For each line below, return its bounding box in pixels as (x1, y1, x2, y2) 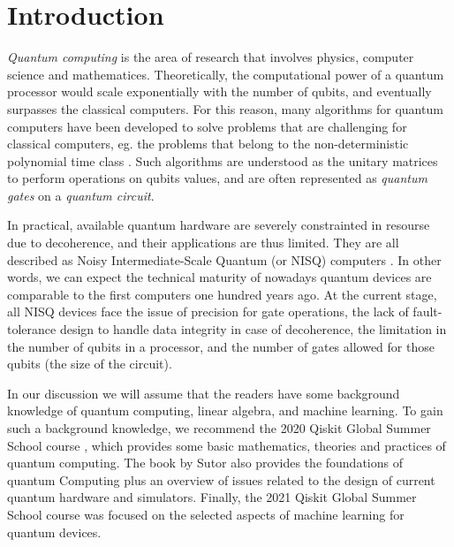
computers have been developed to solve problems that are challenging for (7, 117, 407, 135)
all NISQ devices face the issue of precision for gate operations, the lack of (7, 302, 409, 321)
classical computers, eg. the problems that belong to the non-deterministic (7, 134, 409, 153)
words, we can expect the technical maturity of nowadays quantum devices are (7, 268, 432, 286)
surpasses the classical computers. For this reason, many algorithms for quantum (7, 99, 443, 118)
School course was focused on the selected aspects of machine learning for (7, 505, 405, 523)
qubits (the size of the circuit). (7, 354, 172, 373)
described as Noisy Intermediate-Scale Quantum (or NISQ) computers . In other (7, 250, 442, 269)
